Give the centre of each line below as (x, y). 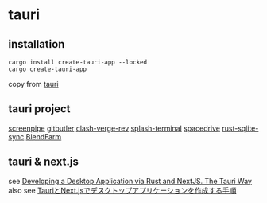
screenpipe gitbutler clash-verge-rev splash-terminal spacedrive (114, 128)
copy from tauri (33, 84)
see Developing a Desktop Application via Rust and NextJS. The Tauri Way (130, 181)
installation (37, 44)
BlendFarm (44, 136)
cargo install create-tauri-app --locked (78, 62)
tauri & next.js (44, 162)
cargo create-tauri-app (48, 69)
